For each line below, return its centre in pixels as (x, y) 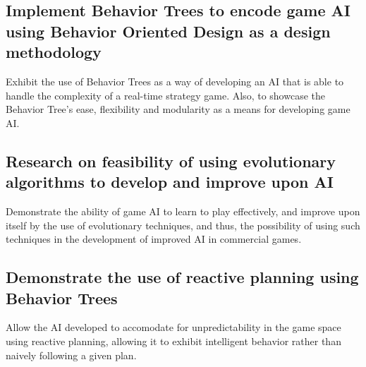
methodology (54, 52)
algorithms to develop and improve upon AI (170, 182)
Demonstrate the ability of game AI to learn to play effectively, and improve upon (183, 211)
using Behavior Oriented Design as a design (168, 31)
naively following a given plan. (71, 355)
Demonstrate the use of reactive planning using (182, 277)
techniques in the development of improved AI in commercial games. (154, 239)
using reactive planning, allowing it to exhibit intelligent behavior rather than (173, 341)
